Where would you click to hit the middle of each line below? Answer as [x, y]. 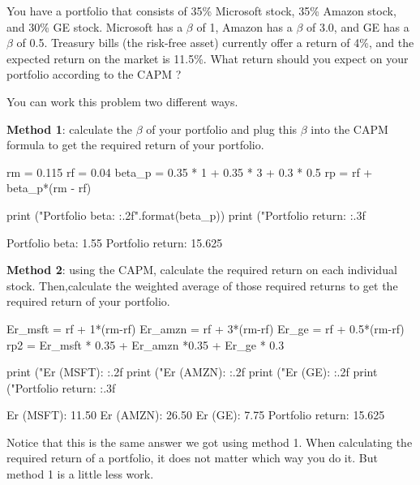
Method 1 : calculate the [70, 129]
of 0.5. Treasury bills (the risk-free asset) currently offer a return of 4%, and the [215, 43]
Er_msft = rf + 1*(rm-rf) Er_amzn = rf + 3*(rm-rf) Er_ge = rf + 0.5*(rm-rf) [206, 328]
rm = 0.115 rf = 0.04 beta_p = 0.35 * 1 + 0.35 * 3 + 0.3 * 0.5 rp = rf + [190, 172]
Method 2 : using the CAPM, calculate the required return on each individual [202, 270]
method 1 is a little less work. [80, 474]
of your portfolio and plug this [222, 129]
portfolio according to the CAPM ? [94, 74]
